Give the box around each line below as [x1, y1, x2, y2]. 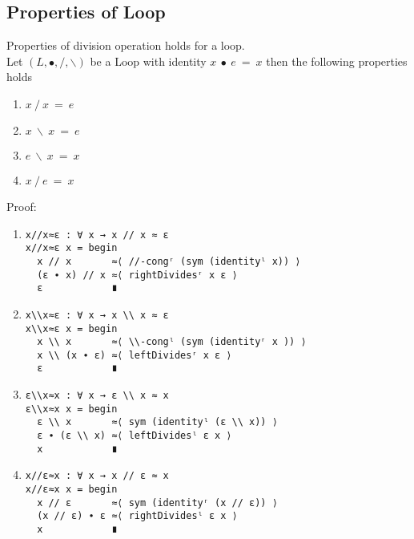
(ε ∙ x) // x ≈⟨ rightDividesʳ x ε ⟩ [37, 269, 238, 281]
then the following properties [266, 52, 408, 69]
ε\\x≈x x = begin [25, 403, 118, 415]
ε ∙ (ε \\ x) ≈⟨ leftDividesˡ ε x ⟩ [37, 430, 232, 442]
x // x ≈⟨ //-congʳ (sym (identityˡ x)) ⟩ [37, 255, 301, 267]
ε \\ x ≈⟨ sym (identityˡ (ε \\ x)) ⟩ [37, 416, 278, 428]
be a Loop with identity [90, 52, 207, 69]
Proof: [6, 197, 37, 214]
